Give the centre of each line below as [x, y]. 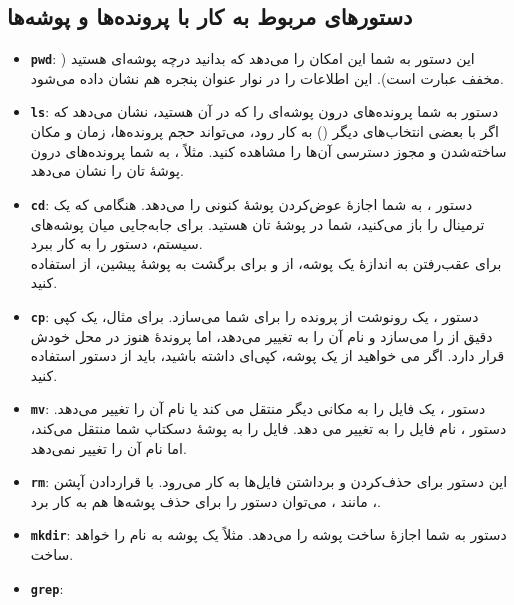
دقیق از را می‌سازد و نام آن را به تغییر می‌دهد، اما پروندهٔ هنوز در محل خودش [261, 335]
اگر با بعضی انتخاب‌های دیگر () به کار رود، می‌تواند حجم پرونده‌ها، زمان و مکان [264, 131]
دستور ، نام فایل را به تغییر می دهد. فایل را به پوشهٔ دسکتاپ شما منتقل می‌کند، [268, 428]
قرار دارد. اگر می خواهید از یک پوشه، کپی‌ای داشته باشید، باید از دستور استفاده [267, 355]
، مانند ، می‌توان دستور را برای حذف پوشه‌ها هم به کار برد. [205, 500]
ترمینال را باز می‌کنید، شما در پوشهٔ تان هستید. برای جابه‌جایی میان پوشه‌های [257, 223]
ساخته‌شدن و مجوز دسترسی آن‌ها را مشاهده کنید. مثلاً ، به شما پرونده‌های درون [268, 150]
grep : [47, 587]
